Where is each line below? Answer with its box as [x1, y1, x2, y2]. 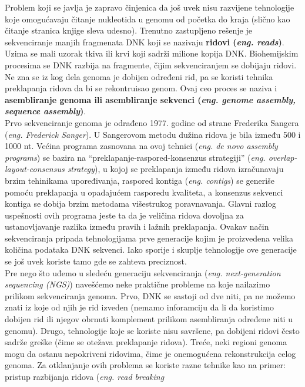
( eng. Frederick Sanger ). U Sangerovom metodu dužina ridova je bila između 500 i [5, 128, 301, 140]
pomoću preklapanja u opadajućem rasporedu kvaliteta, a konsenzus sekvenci [5, 186, 283, 198]
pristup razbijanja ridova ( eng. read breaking [5, 371, 165, 382]
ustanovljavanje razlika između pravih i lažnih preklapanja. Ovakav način [5, 220, 269, 233]
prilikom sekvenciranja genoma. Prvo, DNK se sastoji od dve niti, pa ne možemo [5, 289, 296, 302]
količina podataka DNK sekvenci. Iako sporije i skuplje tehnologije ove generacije [5, 243, 297, 256]
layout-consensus [5, 163, 65, 175]
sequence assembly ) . [5, 105, 86, 117]
